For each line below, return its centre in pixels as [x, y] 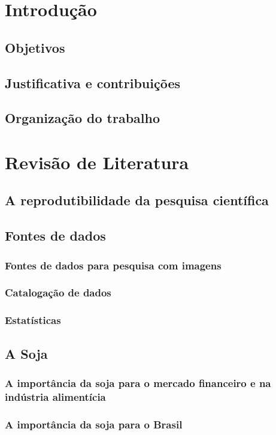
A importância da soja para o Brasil [94, 424]
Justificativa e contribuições [92, 82]
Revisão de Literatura [97, 162]
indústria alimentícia [55, 396]
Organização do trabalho [83, 118]
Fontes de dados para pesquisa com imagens [113, 265]
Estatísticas [33, 320]
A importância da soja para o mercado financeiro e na [138, 382]
